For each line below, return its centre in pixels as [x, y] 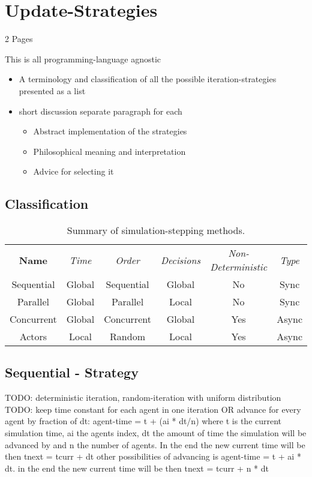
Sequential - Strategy [72, 372]
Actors [33, 337]
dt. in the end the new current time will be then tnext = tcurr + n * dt [137, 468]
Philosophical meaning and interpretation [109, 151]
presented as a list [52, 90]
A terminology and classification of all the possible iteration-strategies [148, 79]
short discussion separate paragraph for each [100, 111]
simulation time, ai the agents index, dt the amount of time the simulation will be [156, 433]
